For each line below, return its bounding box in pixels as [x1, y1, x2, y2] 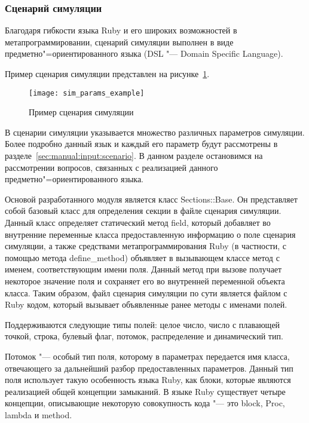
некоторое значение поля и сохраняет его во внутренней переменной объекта [5, 274, 285, 287]
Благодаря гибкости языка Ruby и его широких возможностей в [5, 24, 237, 36]
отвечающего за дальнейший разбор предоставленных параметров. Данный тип [5, 361, 293, 374]
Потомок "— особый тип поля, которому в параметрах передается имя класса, [5, 350, 290, 362]
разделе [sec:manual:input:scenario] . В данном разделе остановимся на [5, 149, 263, 162]
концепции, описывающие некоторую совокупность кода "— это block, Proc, [5, 397, 285, 409]
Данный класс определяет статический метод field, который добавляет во [5, 216, 271, 228]
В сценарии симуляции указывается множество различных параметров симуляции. [5, 125, 305, 138]
